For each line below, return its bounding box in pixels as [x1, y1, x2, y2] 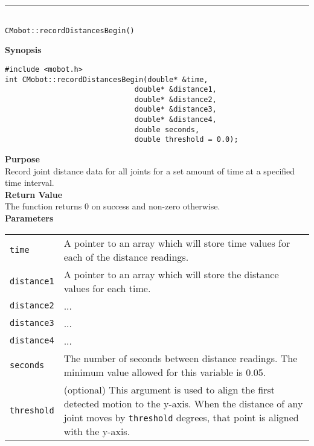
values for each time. [63, 281, 151, 295]
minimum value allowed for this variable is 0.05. [63, 365, 266, 379]
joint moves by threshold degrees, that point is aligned [63, 410, 299, 424]
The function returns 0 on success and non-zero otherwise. [5, 200, 220, 212]
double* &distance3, [134, 105, 217, 114]
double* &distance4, [134, 115, 217, 124]
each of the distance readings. [63, 249, 189, 264]
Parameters [5, 212, 54, 225]
